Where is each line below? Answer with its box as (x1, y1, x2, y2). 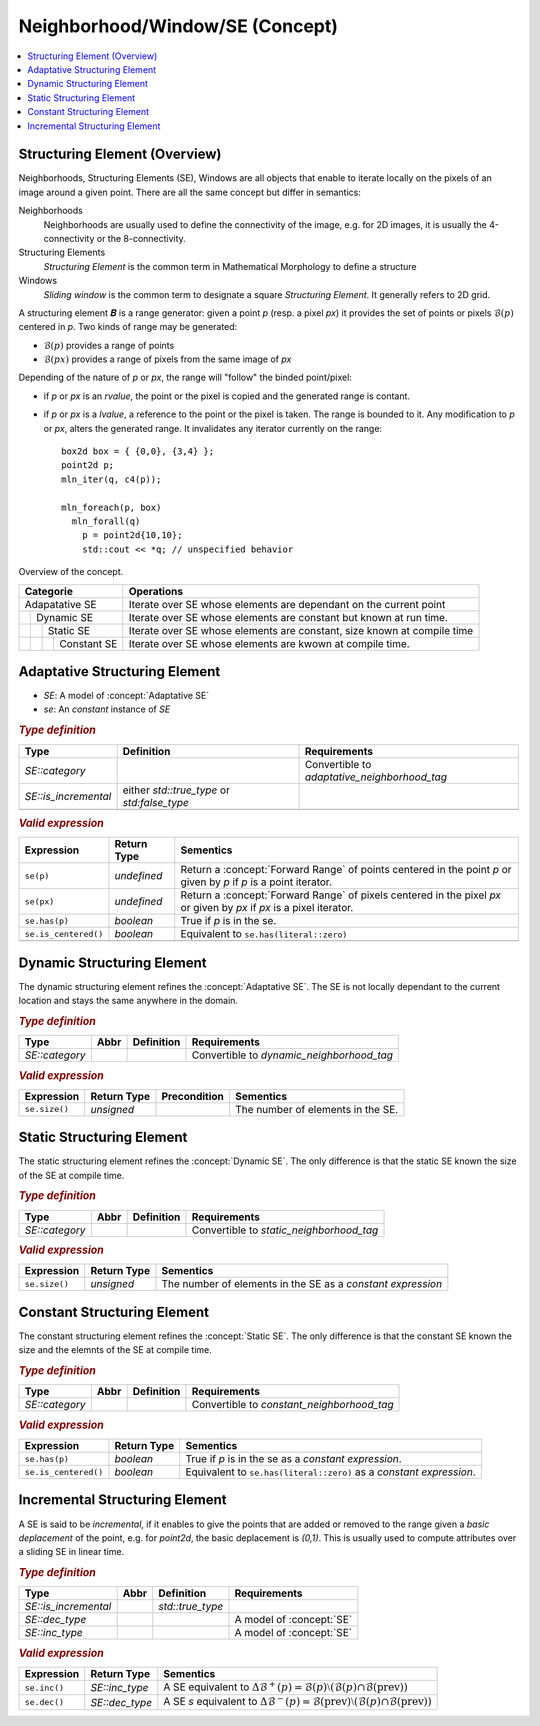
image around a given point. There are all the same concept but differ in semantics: (18, 186, 362, 198)
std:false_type (122, 795, 190, 809)
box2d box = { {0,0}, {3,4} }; (61, 446, 215, 457)
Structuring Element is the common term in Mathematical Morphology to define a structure (43, 260, 417, 272)
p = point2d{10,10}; (81, 530, 183, 541)
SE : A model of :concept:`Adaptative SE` (43, 690, 210, 702)
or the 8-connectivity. (96, 232, 187, 244)
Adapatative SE (24, 597, 97, 611)
